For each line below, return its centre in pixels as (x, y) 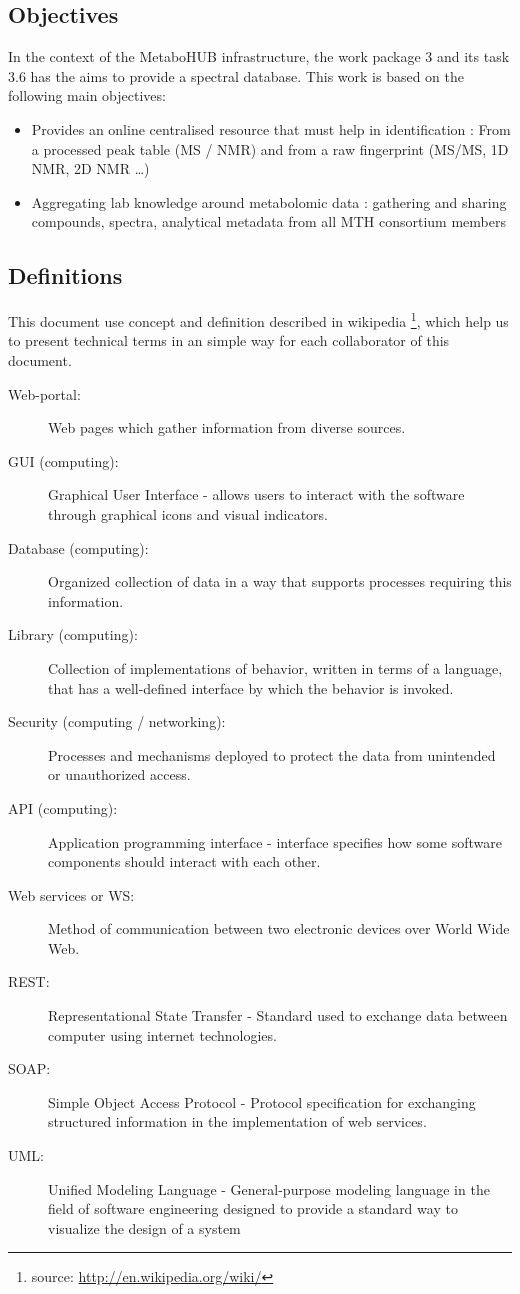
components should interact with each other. (184, 861)
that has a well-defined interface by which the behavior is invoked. (251, 687)
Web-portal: (44, 393)
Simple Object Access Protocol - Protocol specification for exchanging (262, 1101)
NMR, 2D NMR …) (90, 168)
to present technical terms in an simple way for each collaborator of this (229, 340)
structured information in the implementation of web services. (237, 1121)
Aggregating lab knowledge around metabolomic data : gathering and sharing (269, 201)
